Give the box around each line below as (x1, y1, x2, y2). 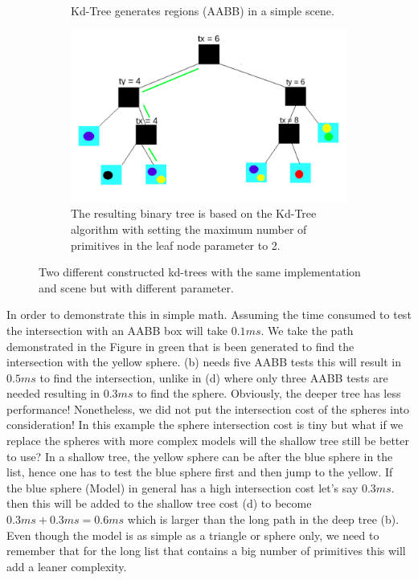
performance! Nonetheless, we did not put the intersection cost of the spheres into (6, 400, 410, 417)
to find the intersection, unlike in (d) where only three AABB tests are (39, 369, 388, 386)
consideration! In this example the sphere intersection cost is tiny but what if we (6, 416, 404, 433)
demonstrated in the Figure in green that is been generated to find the (6, 337, 354, 354)
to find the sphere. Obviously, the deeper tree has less (137, 385, 401, 402)
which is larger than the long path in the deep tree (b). (127, 511, 400, 528)
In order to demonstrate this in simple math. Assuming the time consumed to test (6, 306, 412, 323)
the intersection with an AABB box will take (6, 321, 228, 338)
